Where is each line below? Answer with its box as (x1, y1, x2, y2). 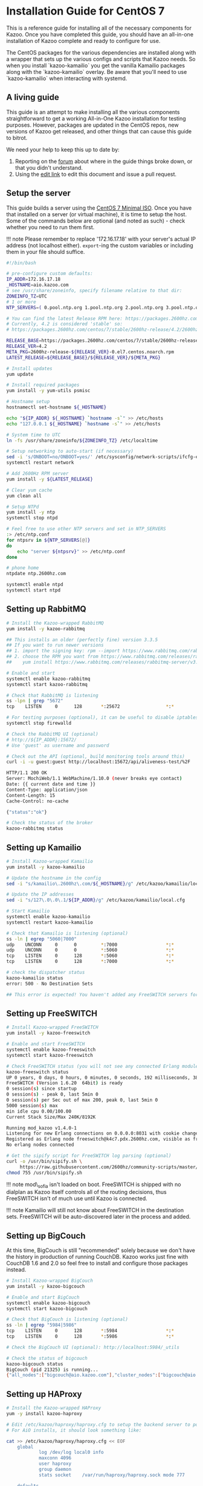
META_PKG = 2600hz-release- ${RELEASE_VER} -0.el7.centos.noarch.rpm (6, 348, 174, 355)
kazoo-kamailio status (6, 975, 63, 981)
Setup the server (6, 188, 71, 198)
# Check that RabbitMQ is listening (6, 692, 98, 698)
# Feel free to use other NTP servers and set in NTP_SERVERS (6, 526, 166, 532)
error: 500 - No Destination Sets (6, 981, 94, 987)
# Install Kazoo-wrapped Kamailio (6, 858, 94, 864)
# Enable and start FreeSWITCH (6, 1041, 85, 1047)
